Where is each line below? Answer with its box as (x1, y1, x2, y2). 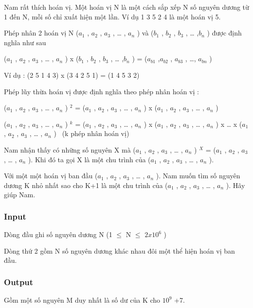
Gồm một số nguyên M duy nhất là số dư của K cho (4, 295, 161, 305)
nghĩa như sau (4, 37, 46, 47)
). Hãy (226, 180, 245, 190)
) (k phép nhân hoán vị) (54, 128, 129, 138)
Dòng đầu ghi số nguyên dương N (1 (4, 229, 112, 240)
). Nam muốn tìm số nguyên (156, 171, 240, 181)
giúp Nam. (4, 189, 36, 200)
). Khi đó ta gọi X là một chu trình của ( (28, 154, 151, 164)
